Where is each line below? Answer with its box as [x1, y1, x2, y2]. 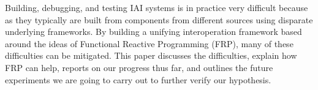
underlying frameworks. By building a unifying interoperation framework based [5, 25, 302, 38]
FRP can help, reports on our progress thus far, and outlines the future [5, 61, 273, 73]
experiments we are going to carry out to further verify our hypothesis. [5, 73, 271, 86]
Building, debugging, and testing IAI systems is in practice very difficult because [5, 1, 308, 13]
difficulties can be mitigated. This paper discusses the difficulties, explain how [5, 49, 297, 62]
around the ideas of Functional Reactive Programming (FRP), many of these [5, 37, 293, 50]
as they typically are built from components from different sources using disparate [5, 13, 313, 26]
